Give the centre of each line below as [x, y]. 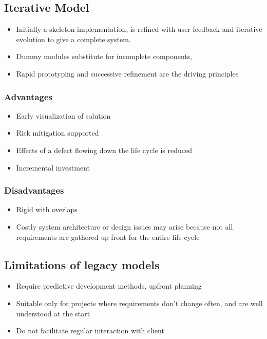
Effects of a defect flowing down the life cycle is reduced [104, 150]
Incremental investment [53, 167]
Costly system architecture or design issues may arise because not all [125, 226]
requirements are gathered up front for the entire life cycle [108, 237]
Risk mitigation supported [58, 133]
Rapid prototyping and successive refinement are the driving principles [127, 73]
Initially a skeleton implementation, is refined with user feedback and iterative [139, 29]
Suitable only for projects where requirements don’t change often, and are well [139, 303]
